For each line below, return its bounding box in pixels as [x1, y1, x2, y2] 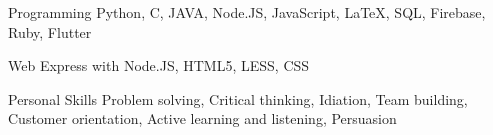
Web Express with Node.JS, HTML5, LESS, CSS [8, 55, 310, 76]
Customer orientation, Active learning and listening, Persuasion [8, 108, 397, 129]
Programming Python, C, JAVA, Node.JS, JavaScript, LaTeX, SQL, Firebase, [8, 2, 486, 22]
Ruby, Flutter [8, 21, 92, 42]
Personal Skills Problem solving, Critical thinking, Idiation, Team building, [8, 88, 468, 109]
